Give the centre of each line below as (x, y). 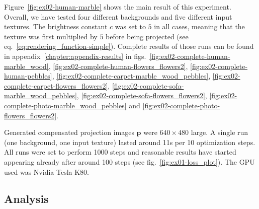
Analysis (26, 199)
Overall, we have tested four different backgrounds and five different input (118, 16)
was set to (130, 26)
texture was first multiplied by (51, 36)
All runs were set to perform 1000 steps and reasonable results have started (120, 152)
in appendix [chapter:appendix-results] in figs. (75, 56)
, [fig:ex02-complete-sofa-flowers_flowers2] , (142, 95)
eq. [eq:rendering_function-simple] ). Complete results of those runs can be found (129, 46)
